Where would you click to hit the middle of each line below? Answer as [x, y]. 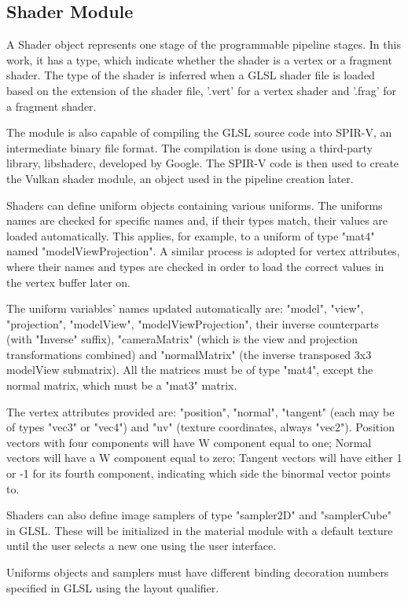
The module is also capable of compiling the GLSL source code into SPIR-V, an [199, 132]
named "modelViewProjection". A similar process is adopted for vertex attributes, [203, 251]
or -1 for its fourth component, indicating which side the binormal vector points [198, 473]
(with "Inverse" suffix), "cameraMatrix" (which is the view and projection [182, 339]
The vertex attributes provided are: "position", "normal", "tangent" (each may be [200, 411]
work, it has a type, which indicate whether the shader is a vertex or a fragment [199, 59]
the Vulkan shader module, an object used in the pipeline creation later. [180, 178]
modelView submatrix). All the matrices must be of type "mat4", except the [190, 370]
